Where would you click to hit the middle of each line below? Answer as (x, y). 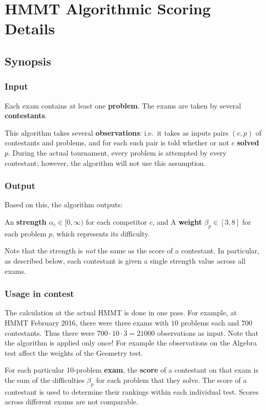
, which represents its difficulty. (101, 233)
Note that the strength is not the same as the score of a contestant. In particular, (132, 251)
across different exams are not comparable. (72, 402)
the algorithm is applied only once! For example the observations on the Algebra (131, 343)
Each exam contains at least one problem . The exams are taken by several (123, 105)
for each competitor (116, 221)
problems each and (210, 322)
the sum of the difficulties (45, 380)
